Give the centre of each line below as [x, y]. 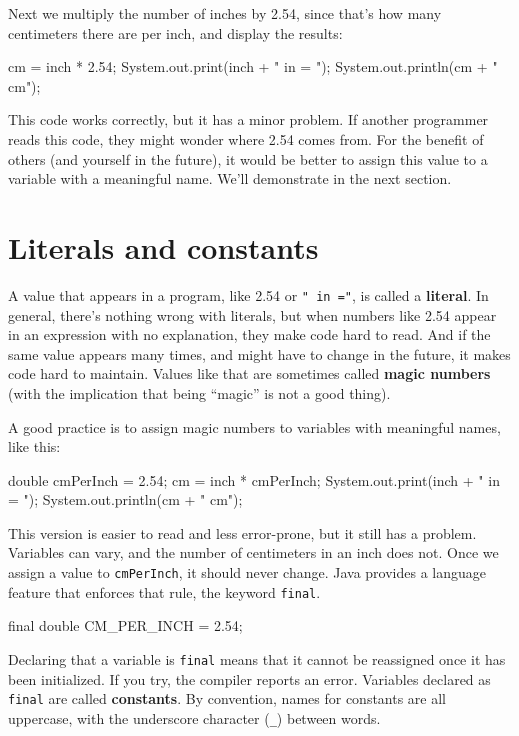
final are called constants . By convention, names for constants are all [227, 698]
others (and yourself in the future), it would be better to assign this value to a [248, 158]
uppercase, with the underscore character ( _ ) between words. [194, 717]
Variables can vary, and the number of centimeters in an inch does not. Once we [253, 552]
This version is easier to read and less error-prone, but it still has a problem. [242, 532]
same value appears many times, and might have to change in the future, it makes [259, 353]
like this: [34, 446]
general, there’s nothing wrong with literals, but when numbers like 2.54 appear [252, 314]
